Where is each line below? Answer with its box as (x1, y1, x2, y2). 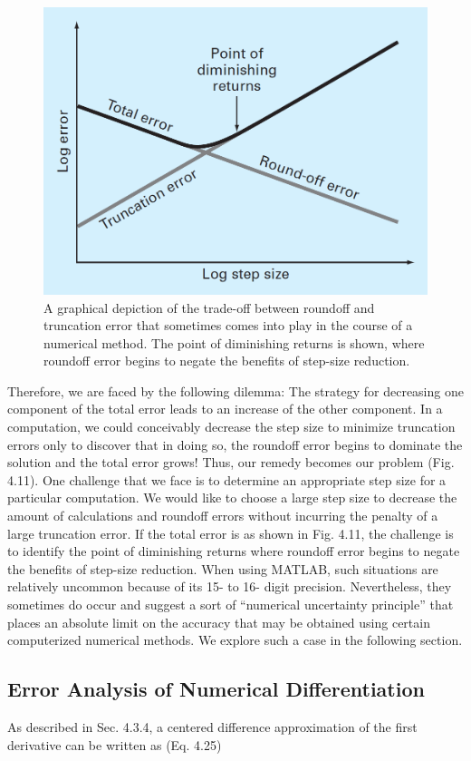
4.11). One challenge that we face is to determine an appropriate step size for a (7, 470, 447, 489)
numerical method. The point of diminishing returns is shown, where (43, 333, 425, 352)
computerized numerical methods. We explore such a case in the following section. (7, 630, 463, 649)
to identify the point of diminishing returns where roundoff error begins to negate (7, 541, 460, 561)
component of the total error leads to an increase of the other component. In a (7, 399, 443, 418)
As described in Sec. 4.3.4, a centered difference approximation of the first (7, 717, 418, 736)
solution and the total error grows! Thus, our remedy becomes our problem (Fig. (7, 453, 455, 472)
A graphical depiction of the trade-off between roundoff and (43, 298, 375, 317)
